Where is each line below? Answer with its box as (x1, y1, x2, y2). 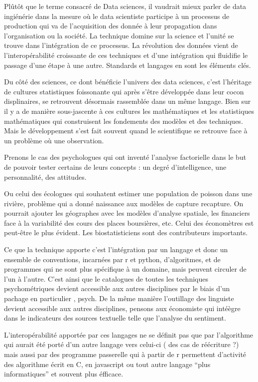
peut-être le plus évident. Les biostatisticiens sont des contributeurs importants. (4, 227, 248, 238)
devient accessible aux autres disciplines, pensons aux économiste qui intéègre (4, 303, 241, 313)
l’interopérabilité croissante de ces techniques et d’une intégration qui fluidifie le (4, 49, 248, 60)
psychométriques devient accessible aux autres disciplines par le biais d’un (4, 283, 230, 294)
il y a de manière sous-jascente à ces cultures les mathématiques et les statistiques (4, 105, 255, 116)
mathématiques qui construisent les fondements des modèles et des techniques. (4, 115, 243, 126)
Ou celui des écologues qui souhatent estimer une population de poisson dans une (4, 188, 253, 199)
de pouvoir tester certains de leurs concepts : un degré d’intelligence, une (4, 161, 227, 172)
